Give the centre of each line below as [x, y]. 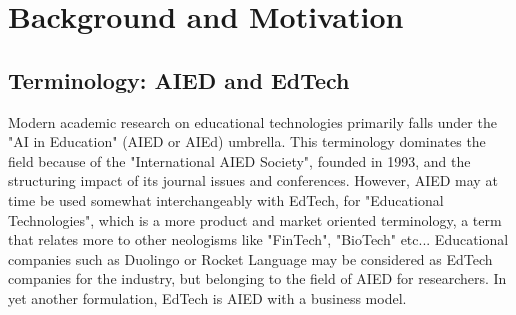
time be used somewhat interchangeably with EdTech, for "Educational [226, 199]
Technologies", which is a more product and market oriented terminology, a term [255, 219]
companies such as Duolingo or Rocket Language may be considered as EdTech [250, 258]
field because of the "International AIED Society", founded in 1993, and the [239, 160]
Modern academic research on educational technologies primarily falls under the [252, 121]
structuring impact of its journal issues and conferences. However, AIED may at [253, 180]
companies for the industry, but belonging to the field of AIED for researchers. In [257, 278]
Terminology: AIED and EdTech [179, 79]
